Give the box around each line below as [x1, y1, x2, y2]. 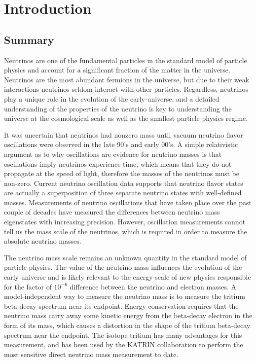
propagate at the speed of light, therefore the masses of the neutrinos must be [4, 168, 239, 179]
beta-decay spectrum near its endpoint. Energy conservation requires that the [4, 300, 239, 311]
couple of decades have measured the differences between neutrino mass [4, 207, 220, 217]
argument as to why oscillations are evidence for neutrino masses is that [4, 148, 222, 159]
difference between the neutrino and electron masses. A [70, 281, 237, 291]
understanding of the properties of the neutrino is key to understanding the [4, 103, 232, 113]
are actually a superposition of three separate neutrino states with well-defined [4, 187, 242, 198]
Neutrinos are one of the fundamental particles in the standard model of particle [4, 55, 247, 65]
